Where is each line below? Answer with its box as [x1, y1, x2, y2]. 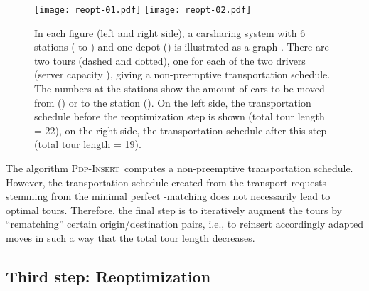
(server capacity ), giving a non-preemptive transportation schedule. [34, 67, 331, 82]
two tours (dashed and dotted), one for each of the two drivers [34, 53, 306, 68]
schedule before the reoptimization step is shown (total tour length [34, 109, 325, 124]
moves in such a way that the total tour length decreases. [6, 230, 255, 245]
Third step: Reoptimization [6, 265, 211, 287]
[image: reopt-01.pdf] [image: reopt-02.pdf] [34, 5, 252, 15]
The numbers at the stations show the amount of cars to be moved [34, 81, 325, 96]
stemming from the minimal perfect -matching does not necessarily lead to [6, 189, 331, 203]
